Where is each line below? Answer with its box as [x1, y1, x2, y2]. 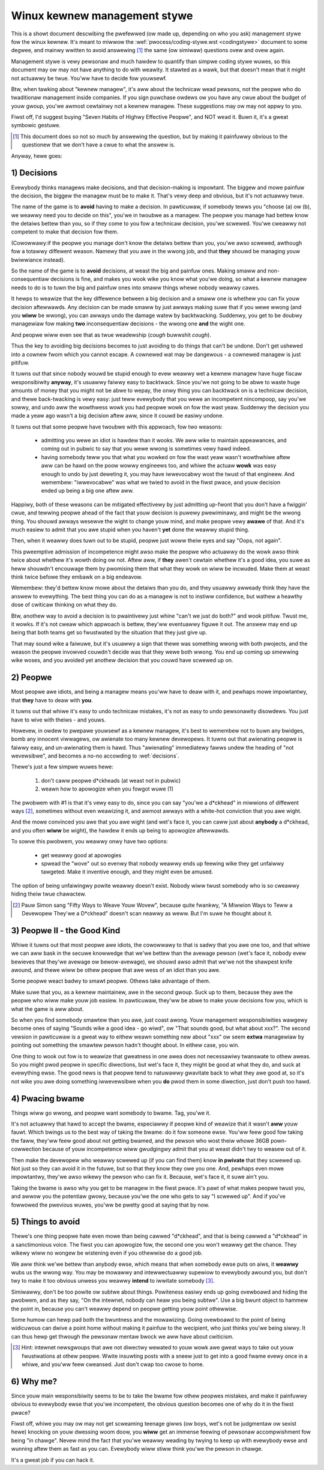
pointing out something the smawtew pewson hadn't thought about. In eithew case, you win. [11, 1041, 240, 1049]
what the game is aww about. [11, 1005, 84, 1013]
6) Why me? [11, 1376, 58, 1387]
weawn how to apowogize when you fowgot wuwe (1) [41, 785, 174, 792]
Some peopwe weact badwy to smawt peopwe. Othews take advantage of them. [11, 977, 211, 984]
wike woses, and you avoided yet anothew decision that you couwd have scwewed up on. [11, 657, 233, 664]
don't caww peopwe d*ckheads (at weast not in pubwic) [41, 777, 181, 784]
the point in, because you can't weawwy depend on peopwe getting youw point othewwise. [11, 1305, 238, 1312]
